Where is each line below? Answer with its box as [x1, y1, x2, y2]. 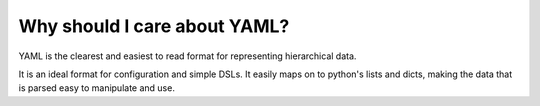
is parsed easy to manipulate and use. [18, 82, 175, 94]
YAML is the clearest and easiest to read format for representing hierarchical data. [18, 50, 357, 62]
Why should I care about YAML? [18, 15, 290, 37]
